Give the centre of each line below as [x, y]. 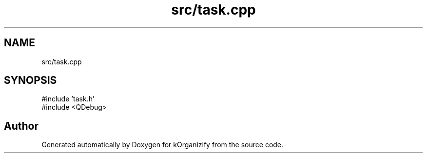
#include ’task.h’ [68, 99]
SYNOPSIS [30, 80]
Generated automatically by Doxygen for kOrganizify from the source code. [163, 145]
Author [21, 126]
